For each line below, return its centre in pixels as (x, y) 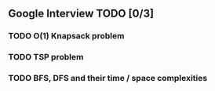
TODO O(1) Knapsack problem (66, 36)
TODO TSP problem (46, 57)
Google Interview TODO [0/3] (81, 14)
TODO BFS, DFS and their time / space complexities (108, 78)
